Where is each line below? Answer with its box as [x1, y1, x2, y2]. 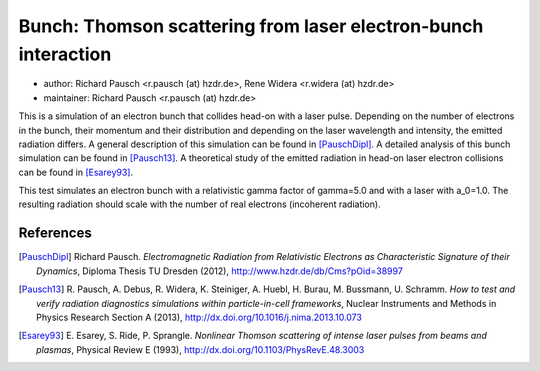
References [18, 225, 92, 242]
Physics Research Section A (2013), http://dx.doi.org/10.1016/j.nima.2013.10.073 [36, 311, 362, 323]
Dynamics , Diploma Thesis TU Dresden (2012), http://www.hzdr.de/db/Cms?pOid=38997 [36, 265, 404, 277]
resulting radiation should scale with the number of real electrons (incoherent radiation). [18, 198, 381, 210]
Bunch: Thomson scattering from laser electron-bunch [18, 15, 484, 37]
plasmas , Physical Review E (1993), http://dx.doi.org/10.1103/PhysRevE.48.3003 [36, 343, 365, 355]
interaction [18, 43, 112, 65]
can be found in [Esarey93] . [18, 166, 134, 178]
